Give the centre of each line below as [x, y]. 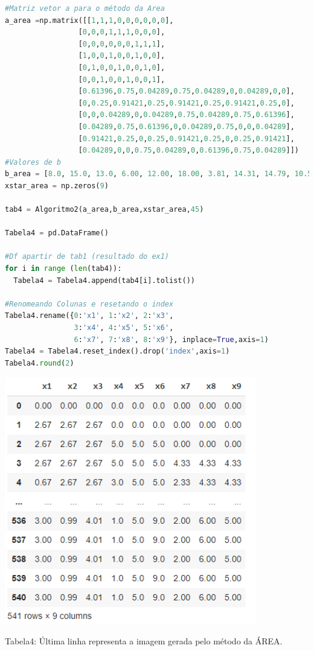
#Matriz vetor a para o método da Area [85, 8]
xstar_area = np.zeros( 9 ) [57, 186]
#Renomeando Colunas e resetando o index [89, 304]
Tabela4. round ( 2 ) [40, 363]
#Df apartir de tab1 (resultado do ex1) [87, 257]
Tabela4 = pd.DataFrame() [57, 233]
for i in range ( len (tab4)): [63, 269]
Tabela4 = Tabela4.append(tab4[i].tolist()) [104, 280]
